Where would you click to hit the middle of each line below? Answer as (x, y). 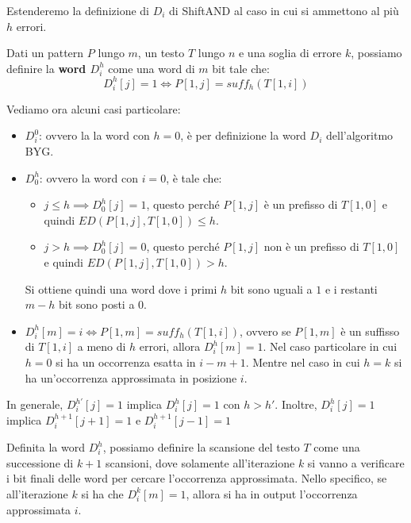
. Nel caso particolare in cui (330, 346)
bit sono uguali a (271, 288)
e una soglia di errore (290, 53)
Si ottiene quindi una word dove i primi (121, 288)
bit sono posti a (96, 304)
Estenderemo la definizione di (78, 10)
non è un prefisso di (311, 246)
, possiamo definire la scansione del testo (201, 447)
